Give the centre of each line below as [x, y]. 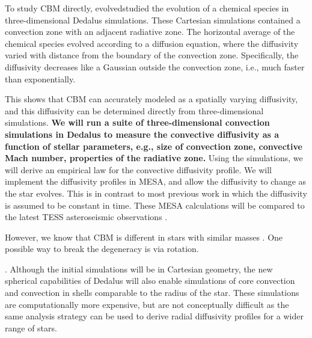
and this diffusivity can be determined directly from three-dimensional [134, 110]
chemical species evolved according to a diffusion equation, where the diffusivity [152, 43]
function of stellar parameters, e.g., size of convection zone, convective [154, 146]
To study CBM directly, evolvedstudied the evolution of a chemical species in [147, 8]
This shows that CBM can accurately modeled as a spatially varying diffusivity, [151, 99]
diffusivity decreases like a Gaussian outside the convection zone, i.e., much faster [155, 66]
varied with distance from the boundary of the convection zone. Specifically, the [152, 55]
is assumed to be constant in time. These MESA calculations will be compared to [155, 205]
